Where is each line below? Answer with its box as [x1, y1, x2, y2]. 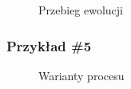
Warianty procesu [38, 67, 125, 83]
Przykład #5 [6, 35, 92, 55]
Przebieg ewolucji [38, 2, 124, 18]
